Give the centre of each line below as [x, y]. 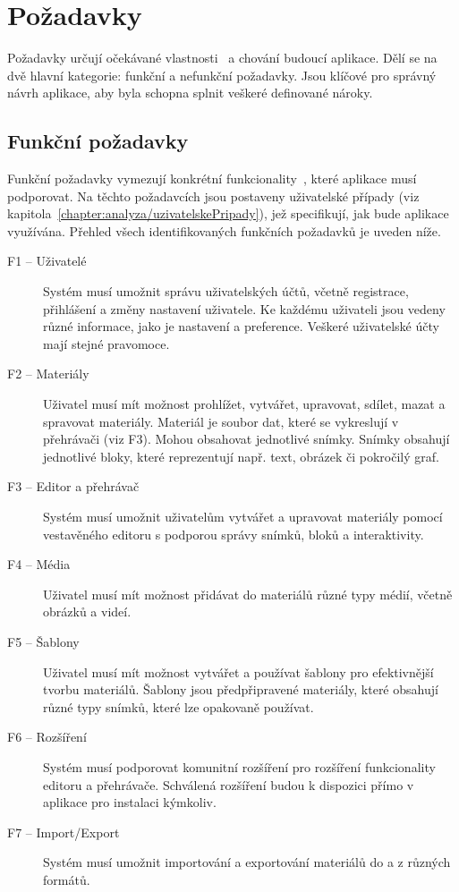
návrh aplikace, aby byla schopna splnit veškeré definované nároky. [190, 93]
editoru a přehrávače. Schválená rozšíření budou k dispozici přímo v [229, 784]
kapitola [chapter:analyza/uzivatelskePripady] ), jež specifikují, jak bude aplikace [228, 213]
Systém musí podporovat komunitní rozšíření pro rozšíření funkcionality [239, 766]
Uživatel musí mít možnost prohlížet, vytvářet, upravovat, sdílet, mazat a [244, 404]
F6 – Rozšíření [47, 737]
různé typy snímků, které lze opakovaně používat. [178, 706]
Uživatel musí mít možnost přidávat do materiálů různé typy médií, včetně [248, 594]
